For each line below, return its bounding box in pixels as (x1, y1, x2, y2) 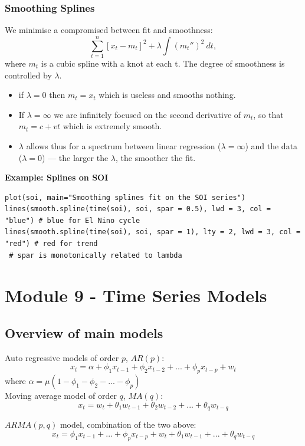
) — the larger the (42, 151, 109, 163)
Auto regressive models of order (5, 351, 119, 363)
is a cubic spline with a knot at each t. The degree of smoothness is (41, 57, 285, 69)
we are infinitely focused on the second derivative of (54, 108, 241, 120)
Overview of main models (5, 324, 163, 342)
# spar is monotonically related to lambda (9, 251, 182, 260)
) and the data (245, 139, 298, 152)
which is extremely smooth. (63, 120, 162, 132)
